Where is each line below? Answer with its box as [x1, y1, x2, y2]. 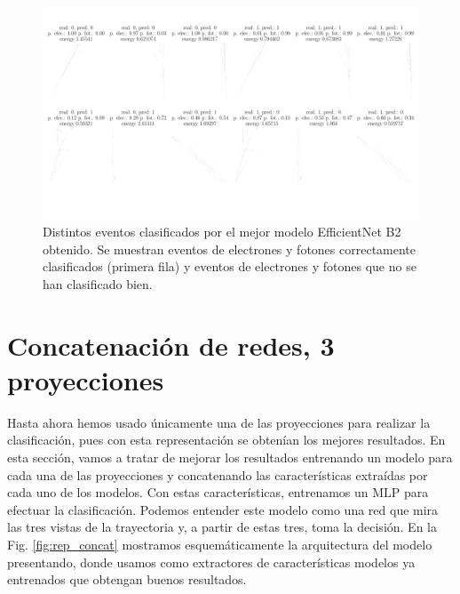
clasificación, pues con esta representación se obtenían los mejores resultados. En [7, 430, 446, 449]
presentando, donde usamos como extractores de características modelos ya [7, 552, 416, 571]
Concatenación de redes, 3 [7, 326, 335, 363]
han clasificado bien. [43, 274, 153, 293]
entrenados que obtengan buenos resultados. [7, 570, 247, 589]
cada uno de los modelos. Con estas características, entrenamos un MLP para [7, 483, 429, 502]
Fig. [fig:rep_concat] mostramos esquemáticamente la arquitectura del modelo [7, 534, 432, 553]
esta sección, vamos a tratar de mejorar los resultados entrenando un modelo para [7, 447, 453, 466]
